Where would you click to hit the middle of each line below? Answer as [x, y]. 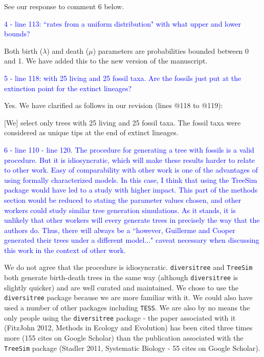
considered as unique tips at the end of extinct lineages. [91, 132]
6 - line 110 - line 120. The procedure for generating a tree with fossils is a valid [129, 149]
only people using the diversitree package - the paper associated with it [120, 317]
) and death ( [68, 50]
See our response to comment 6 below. [64, 6]
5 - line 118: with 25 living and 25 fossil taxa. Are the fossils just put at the [123, 78]
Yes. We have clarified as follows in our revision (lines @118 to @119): [114, 105]
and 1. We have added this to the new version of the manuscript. [106, 61]
